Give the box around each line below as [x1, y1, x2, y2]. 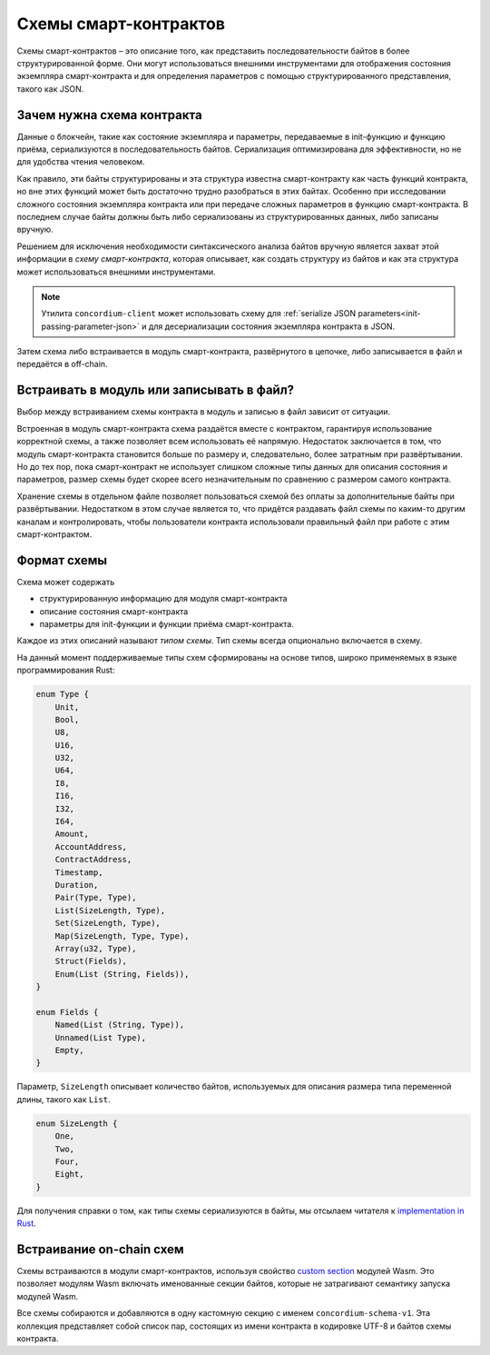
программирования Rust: [16, 664, 115, 676]
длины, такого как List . [16, 1093, 111, 1104]
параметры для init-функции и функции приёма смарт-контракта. [39, 618, 294, 629]
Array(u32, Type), [54, 943, 137, 953]
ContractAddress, [54, 854, 132, 865]
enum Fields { [35, 1007, 99, 1017]
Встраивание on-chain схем [16, 1241, 185, 1257]
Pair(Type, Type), [54, 892, 137, 903]
